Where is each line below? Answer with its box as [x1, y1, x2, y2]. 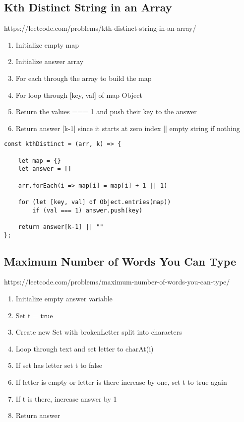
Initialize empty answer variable [15, 293, 113, 304]
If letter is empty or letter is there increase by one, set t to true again [15, 377, 227, 387]
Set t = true [15, 310, 53, 320]
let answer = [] [18, 165, 72, 173]
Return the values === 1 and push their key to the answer [15, 106, 197, 117]
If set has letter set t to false [15, 360, 102, 370]
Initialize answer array [15, 56, 84, 67]
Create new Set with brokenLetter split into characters [15, 327, 182, 337]
